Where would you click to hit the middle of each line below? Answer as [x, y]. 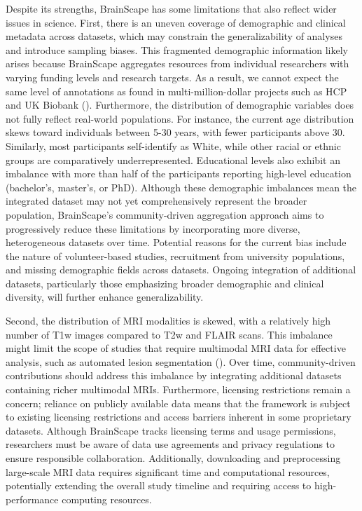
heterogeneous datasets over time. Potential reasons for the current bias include [176, 242]
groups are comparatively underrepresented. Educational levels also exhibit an [173, 159]
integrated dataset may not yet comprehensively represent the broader [156, 201]
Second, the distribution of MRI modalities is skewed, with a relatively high [168, 321]
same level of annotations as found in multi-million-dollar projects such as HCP [176, 91]
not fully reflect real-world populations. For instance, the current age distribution [180, 118]
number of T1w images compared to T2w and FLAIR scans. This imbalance [169, 334]
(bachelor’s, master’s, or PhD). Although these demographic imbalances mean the [181, 187]
